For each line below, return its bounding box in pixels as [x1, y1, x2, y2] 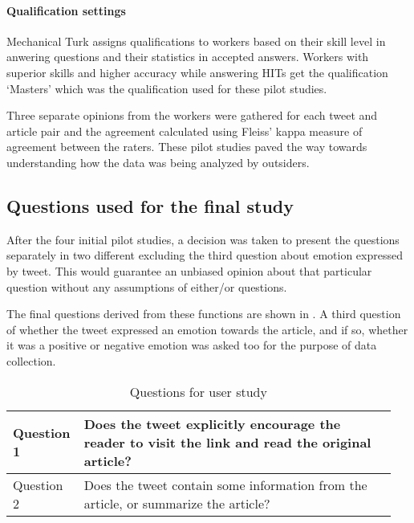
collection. [6, 352, 56, 369]
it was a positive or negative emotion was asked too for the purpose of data [6, 337, 377, 353]
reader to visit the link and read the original [83, 432, 371, 451]
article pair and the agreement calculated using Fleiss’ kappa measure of [6, 122, 363, 139]
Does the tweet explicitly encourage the [83, 414, 341, 433]
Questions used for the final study [6, 193, 294, 218]
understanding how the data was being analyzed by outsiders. [6, 153, 310, 170]
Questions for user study [129, 382, 267, 401]
